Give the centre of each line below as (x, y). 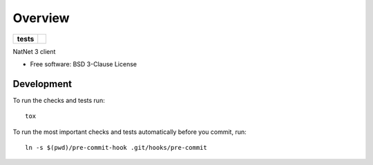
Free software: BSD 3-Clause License (84, 64)
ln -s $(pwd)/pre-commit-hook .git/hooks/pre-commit (116, 148)
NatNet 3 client (34, 51)
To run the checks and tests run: (59, 100)
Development (42, 84)
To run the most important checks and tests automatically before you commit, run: (130, 132)
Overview (41, 18)
